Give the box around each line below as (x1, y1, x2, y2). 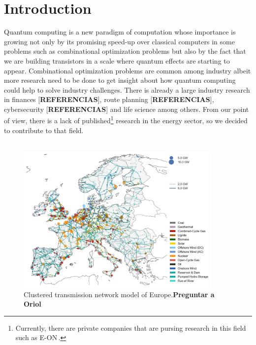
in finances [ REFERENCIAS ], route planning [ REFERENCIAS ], (4, 94, 214, 104)
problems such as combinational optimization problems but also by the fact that (4, 46, 246, 56)
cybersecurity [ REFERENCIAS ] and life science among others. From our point (4, 103, 249, 114)
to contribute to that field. (4, 125, 84, 135)
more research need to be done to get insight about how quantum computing (4, 75, 236, 85)
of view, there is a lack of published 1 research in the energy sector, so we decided (4, 114, 248, 126)
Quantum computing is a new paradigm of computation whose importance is (4, 27, 236, 37)
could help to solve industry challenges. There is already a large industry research (4, 84, 250, 95)
